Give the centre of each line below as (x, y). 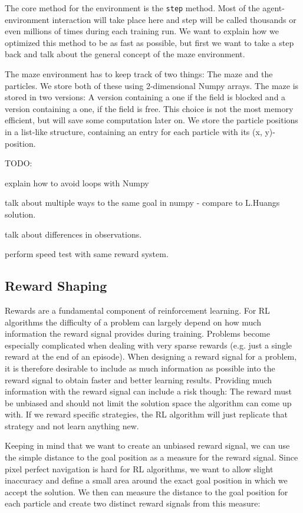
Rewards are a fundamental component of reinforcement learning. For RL (137, 310)
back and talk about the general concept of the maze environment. (125, 54)
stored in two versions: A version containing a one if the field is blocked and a (145, 97)
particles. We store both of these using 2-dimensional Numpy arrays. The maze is (152, 85)
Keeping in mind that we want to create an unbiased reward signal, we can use (147, 445)
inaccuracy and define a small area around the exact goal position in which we (146, 480)
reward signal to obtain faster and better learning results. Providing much (139, 379)
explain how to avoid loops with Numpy (77, 182)
